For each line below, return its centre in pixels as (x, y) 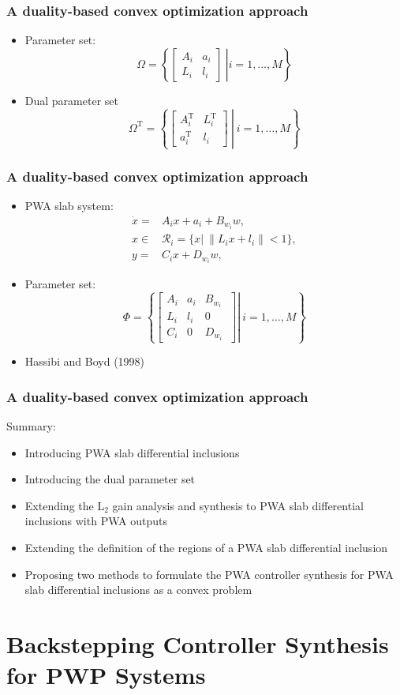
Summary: (31, 426)
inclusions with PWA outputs (96, 521)
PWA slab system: (69, 206)
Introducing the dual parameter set (110, 479)
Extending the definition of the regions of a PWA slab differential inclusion (206, 548)
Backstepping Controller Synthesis (198, 643)
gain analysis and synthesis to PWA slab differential (238, 505)
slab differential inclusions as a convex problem (138, 590)
